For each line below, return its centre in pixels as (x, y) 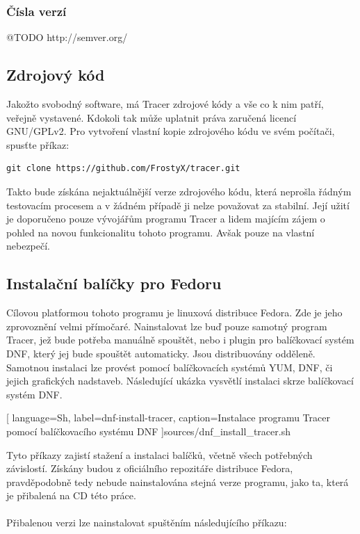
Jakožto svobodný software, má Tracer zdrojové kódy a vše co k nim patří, (165, 104)
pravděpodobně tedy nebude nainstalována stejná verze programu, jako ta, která (178, 482)
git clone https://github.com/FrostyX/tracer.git (123, 169)
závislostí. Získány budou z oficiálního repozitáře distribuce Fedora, (150, 468)
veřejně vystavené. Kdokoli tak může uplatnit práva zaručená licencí (152, 117)
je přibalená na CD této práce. (71, 495)
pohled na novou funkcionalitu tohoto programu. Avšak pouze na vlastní (161, 232)
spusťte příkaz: (38, 144)
